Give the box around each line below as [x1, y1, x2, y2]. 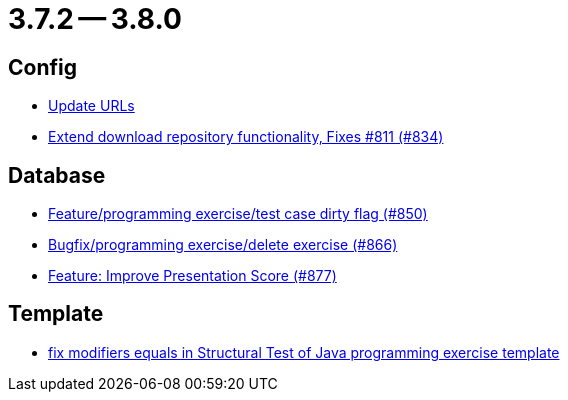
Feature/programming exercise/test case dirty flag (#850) [48, 205, 428, 223]
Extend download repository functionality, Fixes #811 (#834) [48, 128, 444, 146]
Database [8, 162, 106, 188]
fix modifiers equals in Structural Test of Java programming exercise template [48, 343, 560, 361]
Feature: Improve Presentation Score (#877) [48, 267, 337, 285]
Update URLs [48, 97, 135, 115]
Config [8, 54, 77, 80]
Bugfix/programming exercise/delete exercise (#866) [48, 236, 398, 254]
